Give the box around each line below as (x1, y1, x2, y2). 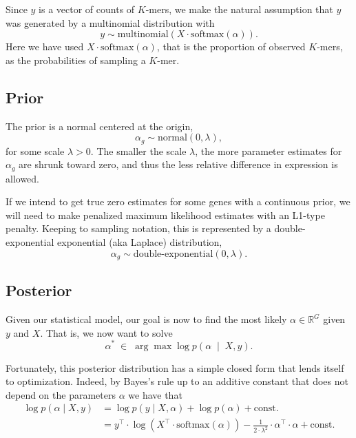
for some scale (6, 143, 65, 158)
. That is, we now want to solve (40, 325, 173, 340)
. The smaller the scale (90, 143, 187, 158)
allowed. (6, 171, 39, 185)
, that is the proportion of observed (156, 39, 306, 54)
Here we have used (6, 39, 84, 54)
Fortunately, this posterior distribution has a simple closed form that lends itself (6, 360, 344, 375)
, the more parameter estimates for (195, 143, 342, 158)
